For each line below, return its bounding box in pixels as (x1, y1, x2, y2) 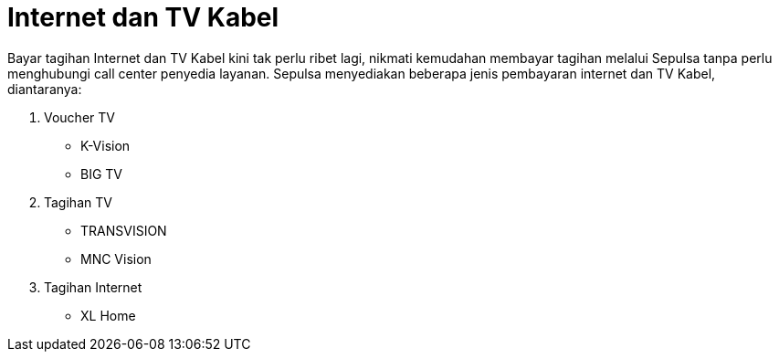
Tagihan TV (44, 194, 112, 210)
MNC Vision (80, 250, 152, 267)
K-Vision (80, 137, 131, 153)
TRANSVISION (80, 222, 167, 238)
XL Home (80, 307, 136, 323)
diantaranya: (7, 80, 82, 97)
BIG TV (80, 165, 122, 182)
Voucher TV (44, 109, 115, 125)
